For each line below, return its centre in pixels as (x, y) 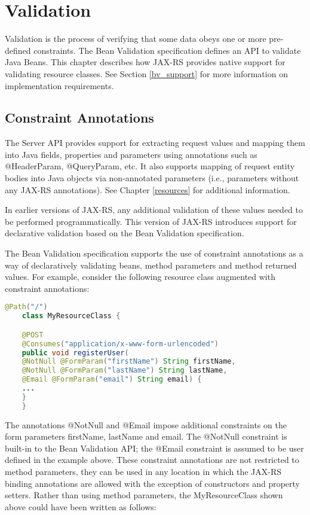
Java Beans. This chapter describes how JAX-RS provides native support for (145, 62)
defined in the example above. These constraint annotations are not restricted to (152, 460)
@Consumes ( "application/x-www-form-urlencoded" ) (120, 344)
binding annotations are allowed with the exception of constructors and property (152, 483)
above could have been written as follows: (81, 506)
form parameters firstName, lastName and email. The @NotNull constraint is (146, 436)
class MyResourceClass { (71, 316)
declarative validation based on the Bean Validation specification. (125, 233)
